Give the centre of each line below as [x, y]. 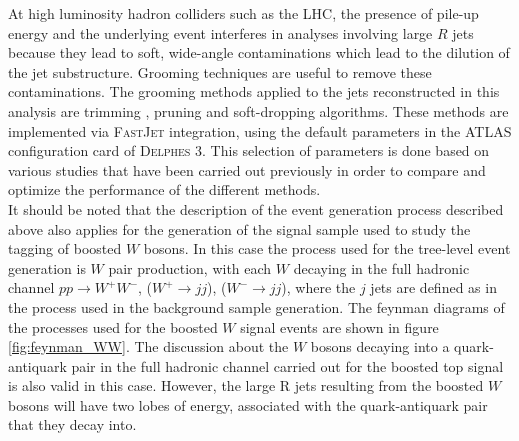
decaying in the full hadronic [381, 267]
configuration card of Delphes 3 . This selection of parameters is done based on [249, 150]
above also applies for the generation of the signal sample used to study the [239, 228]
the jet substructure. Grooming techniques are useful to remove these [220, 71]
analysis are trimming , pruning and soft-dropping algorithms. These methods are [258, 110]
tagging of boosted [65, 248]
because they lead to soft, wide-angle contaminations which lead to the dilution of [259, 52]
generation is [47, 267]
